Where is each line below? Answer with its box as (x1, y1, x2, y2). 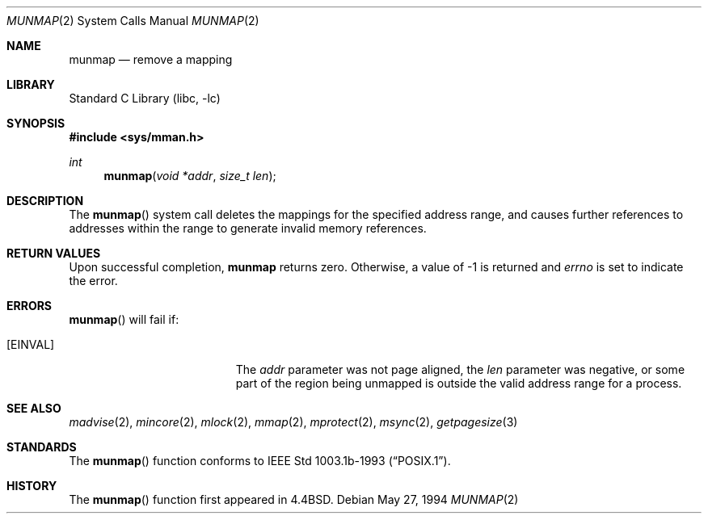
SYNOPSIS (6, 116, 65, 130)
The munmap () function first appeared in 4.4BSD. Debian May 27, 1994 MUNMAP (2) (69, 493, 519, 506)
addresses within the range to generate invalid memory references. (69, 221, 427, 235)
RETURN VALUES (6, 246, 101, 260)
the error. (69, 274, 118, 287)
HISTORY (6, 479, 57, 493)
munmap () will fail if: (69, 312, 179, 326)
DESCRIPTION (6, 194, 84, 208)
